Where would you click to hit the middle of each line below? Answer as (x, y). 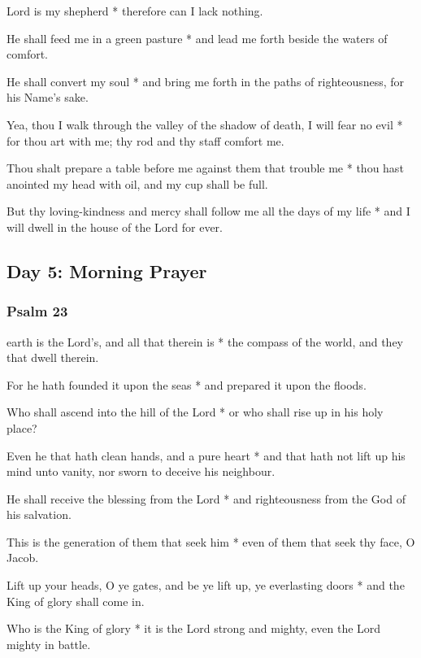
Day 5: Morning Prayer (107, 270)
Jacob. (23, 558)
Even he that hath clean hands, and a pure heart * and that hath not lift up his (206, 455)
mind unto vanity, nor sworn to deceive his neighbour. (141, 471)
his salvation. (39, 514)
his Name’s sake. (48, 97)
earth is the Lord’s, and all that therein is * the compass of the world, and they (205, 341)
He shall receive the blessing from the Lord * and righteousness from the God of (206, 498)
